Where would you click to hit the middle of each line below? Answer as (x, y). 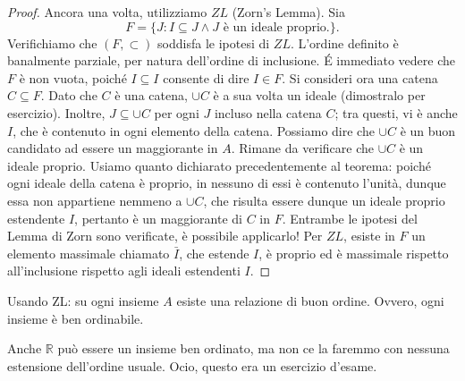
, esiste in (369, 236)
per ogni (177, 112)
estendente (36, 218)
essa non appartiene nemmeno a (95, 200)
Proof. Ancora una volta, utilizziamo (107, 12)
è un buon (428, 130)
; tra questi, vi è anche (396, 112)
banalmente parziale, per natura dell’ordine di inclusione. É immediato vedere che (231, 60)
